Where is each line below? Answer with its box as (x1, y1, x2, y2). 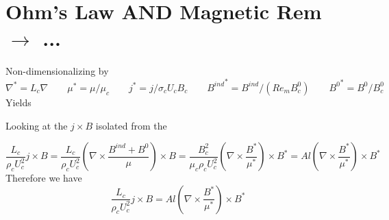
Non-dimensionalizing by (5, 64, 109, 78)
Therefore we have (5, 171, 82, 185)
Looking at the (5, 118, 68, 132)
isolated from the (95, 118, 167, 132)
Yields (5, 95, 32, 109)
